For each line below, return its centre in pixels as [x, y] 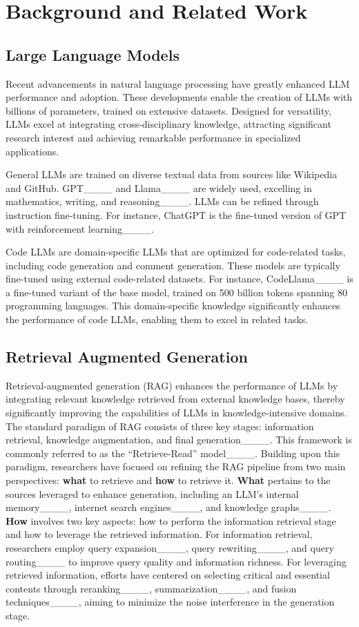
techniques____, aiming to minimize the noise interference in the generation [170, 602]
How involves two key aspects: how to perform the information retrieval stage [171, 520]
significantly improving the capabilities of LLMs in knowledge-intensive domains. [176, 413]
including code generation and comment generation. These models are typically [173, 265]
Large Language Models [93, 54]
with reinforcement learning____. [80, 228]
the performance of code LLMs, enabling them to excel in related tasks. [157, 319]
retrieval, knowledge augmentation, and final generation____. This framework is [179, 440]
